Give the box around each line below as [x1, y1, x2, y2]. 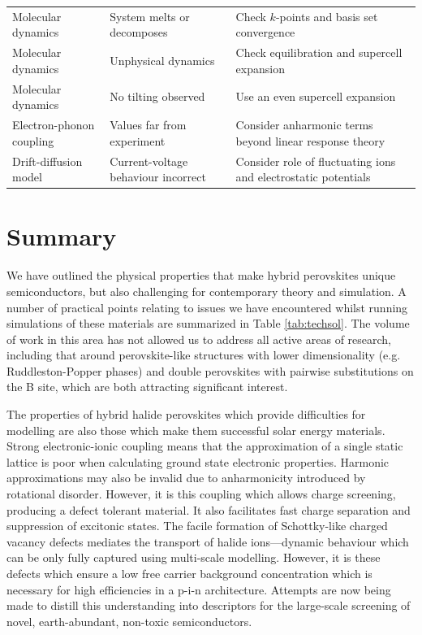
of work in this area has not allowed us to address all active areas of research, [6, 330, 391, 347]
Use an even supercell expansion [235, 88, 396, 105]
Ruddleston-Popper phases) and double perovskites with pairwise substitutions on [6, 362, 414, 379]
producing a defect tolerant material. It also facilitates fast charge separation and [6, 501, 411, 518]
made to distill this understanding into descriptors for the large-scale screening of [6, 597, 411, 614]
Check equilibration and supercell [235, 44, 403, 61]
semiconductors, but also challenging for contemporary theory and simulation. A [6, 282, 407, 299]
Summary [6, 220, 117, 253]
